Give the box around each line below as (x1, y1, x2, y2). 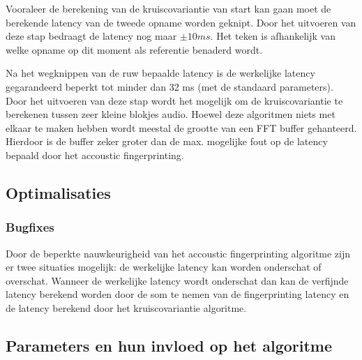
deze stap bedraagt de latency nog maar (6, 29, 177, 43)
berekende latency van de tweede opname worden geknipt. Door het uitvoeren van (6, 15, 356, 29)
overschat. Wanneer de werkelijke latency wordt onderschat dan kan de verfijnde (6, 273, 349, 287)
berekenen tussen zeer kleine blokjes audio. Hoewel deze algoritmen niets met (6, 107, 335, 121)
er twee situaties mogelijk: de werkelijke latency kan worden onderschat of (6, 260, 322, 274)
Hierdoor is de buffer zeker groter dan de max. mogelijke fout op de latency (6, 134, 328, 149)
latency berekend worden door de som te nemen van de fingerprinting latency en (6, 287, 349, 301)
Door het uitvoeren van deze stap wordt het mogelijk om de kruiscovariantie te (6, 93, 343, 107)
